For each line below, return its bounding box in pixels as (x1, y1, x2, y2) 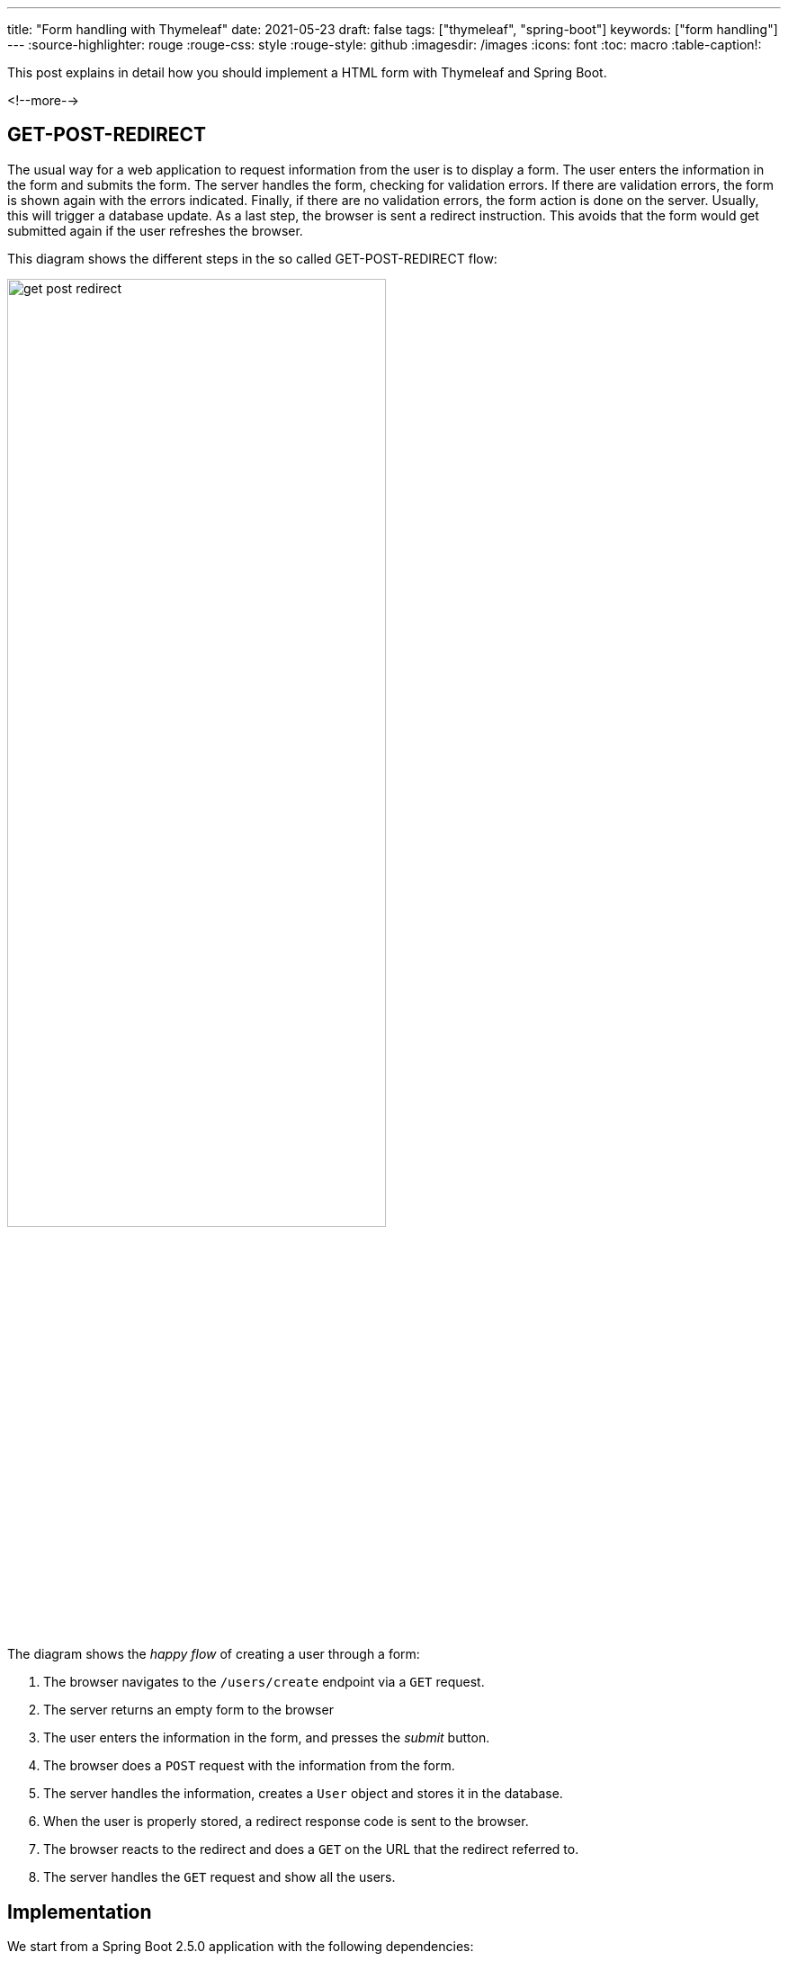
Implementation (7, 1900, 152, 1923)
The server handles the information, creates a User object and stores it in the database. (43, 1786, 563, 1802)
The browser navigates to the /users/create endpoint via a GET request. (43, 1674, 485, 1690)
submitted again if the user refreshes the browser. (7, 222, 303, 238)
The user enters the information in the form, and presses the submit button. (43, 1730, 490, 1746)
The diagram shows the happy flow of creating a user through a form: (7, 1646, 420, 1662)
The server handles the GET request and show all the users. (43, 1869, 396, 1885)
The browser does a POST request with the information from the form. (43, 1758, 455, 1774)
